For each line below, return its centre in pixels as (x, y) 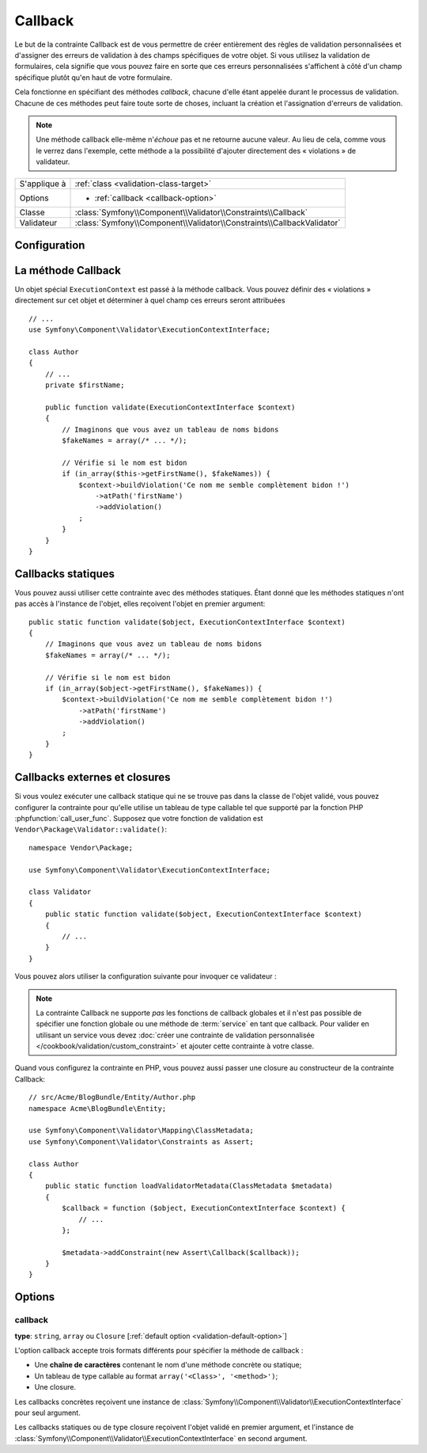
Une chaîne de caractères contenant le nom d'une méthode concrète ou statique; (168, 1365)
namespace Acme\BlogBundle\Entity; (98, 1108)
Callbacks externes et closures (93, 777)
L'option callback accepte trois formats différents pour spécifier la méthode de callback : (159, 1351)
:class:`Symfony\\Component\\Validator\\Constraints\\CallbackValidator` (208, 223)
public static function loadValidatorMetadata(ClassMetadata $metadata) (189, 1186)
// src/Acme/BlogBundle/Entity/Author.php (112, 1097)
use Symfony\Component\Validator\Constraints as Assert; (142, 1141)
